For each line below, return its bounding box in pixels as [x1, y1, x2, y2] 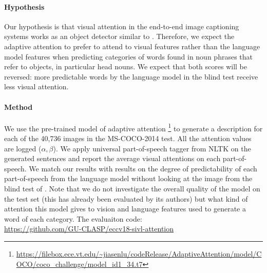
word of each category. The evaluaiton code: [4, 213, 142, 224]
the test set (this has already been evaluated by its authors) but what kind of [4, 193, 248, 204]
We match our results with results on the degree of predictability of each [29, 163, 257, 173]
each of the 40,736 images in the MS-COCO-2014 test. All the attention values [4, 133, 252, 143]
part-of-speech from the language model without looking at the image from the [4, 173, 253, 184]
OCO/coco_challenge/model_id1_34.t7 [16, 258, 143, 269]
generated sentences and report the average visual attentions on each [4, 153, 221, 164]
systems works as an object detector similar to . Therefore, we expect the [4, 31, 235, 42]
